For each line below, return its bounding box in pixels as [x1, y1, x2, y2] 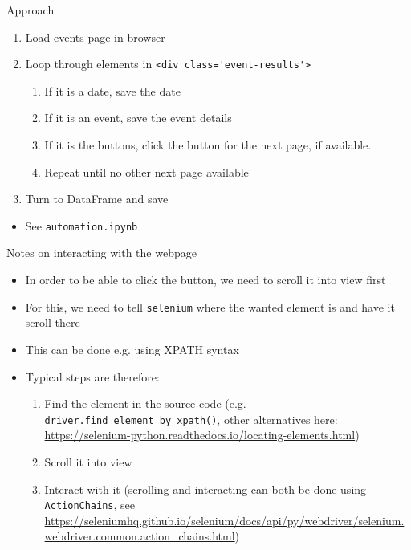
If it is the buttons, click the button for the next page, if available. [44, 136, 372, 153]
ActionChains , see [44, 496, 136, 513]
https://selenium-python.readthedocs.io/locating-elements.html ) [44, 426, 360, 443]
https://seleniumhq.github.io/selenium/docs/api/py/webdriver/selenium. [44, 511, 405, 528]
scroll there [25, 314, 80, 331]
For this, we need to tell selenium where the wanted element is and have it [25, 298, 395, 315]
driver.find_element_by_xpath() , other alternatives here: [44, 410, 338, 427]
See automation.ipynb [25, 217, 138, 234]
